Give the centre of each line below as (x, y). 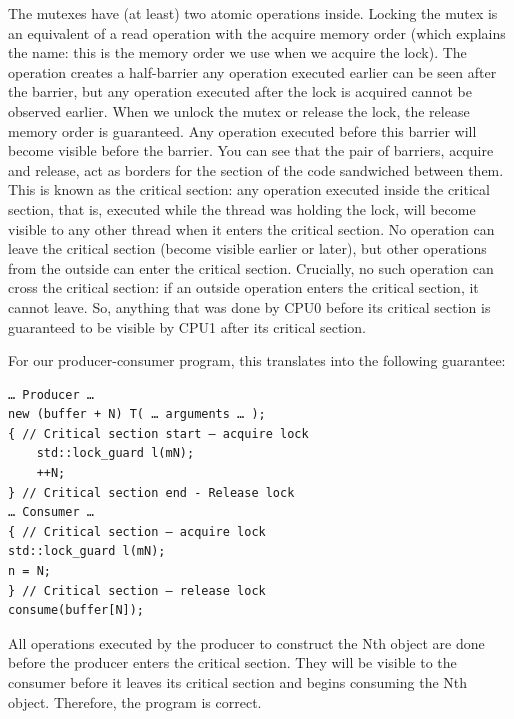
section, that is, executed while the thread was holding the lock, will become (242, 208)
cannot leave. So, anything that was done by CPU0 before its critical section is (249, 306)
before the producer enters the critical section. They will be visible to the (232, 662)
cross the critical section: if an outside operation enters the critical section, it (243, 287)
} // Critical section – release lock (137, 590)
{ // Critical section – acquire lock (137, 531)
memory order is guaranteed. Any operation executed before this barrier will (242, 130)
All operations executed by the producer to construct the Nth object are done (246, 642)
